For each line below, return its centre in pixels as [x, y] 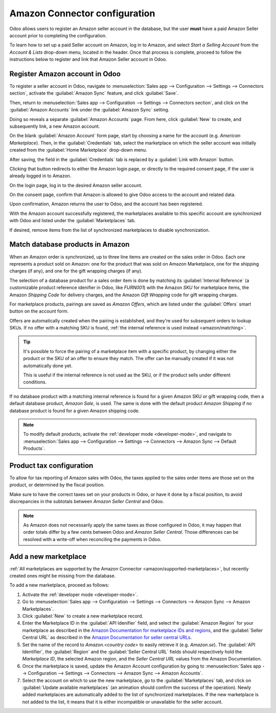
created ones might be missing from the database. [63, 576]
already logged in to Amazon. [40, 176]
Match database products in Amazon [70, 244]
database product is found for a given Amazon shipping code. [75, 411]
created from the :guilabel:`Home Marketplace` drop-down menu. [78, 150]
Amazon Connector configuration [82, 13]
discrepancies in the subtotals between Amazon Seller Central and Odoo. [87, 502]
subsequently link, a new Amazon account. [55, 126]
